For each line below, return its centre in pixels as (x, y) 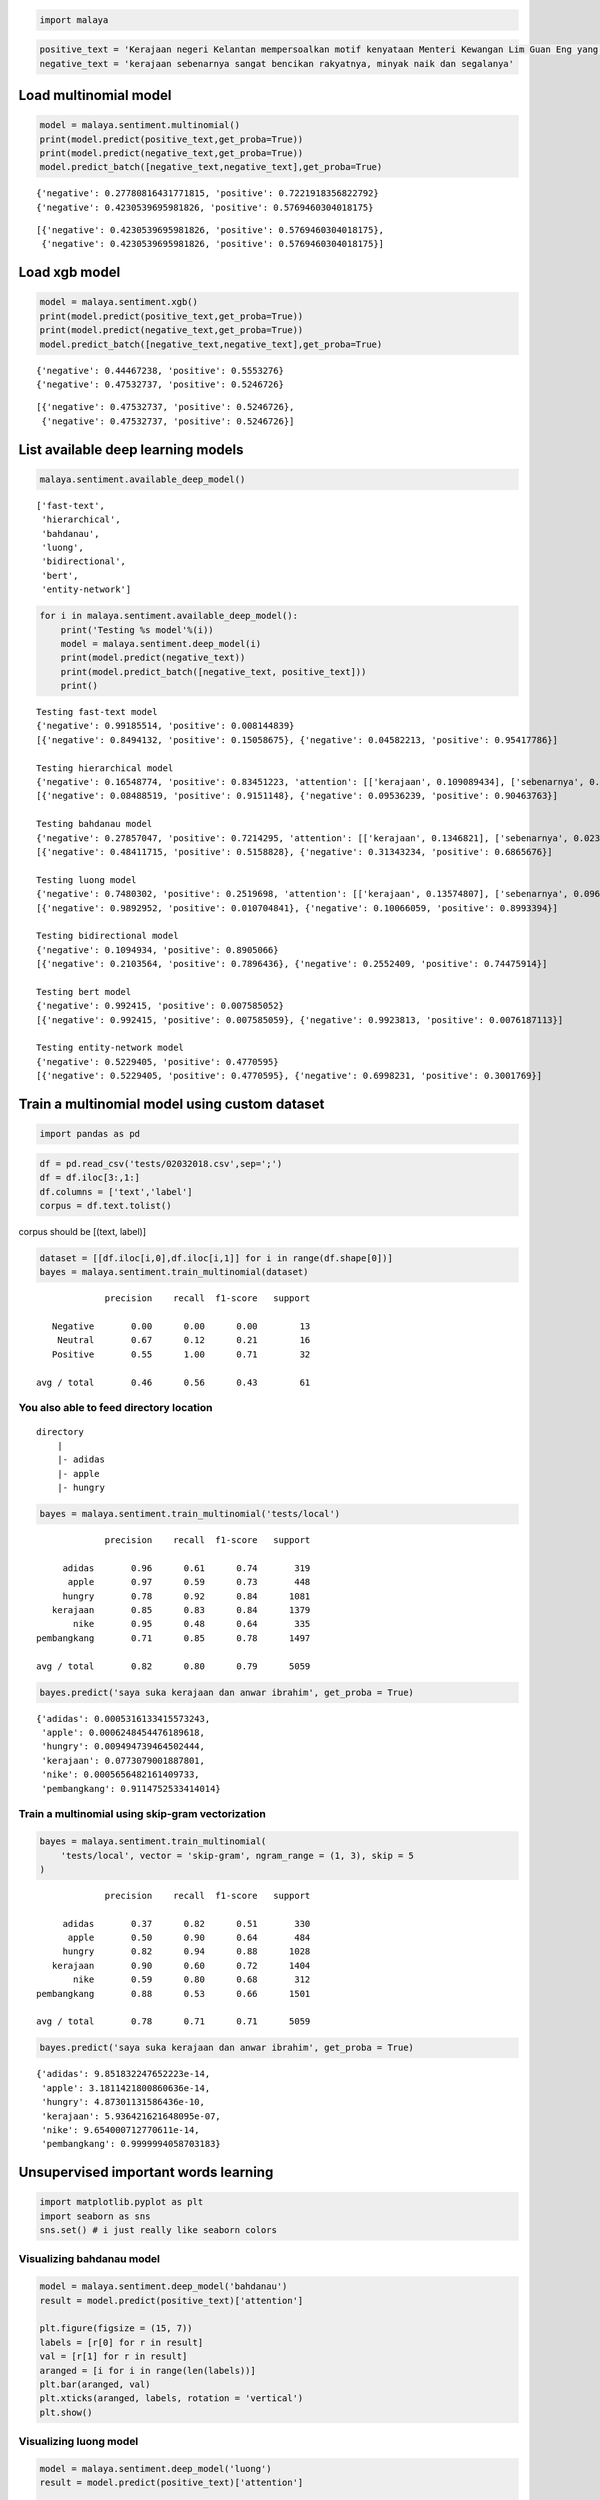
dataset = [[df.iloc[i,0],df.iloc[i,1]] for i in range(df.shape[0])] (216, 1258)
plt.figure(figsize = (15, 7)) (116, 2328)
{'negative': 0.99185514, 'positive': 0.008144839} (165, 726)
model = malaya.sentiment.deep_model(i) (161, 643)
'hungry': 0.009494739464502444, (123, 1746)
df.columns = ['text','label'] (116, 1191)
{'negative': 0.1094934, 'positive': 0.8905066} (157, 949)
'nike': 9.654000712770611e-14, (120, 2129)
